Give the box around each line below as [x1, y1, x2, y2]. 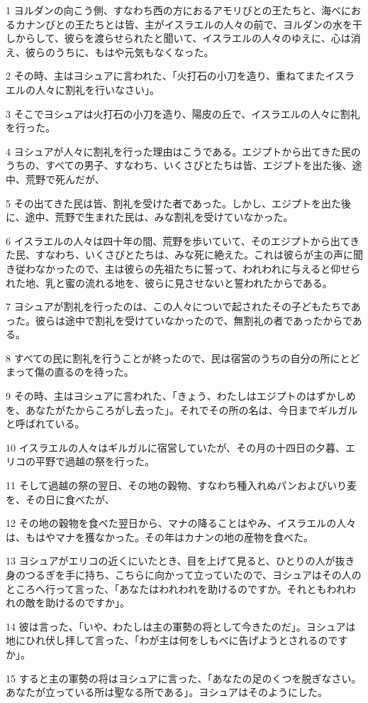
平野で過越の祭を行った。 [35, 454, 155, 469]
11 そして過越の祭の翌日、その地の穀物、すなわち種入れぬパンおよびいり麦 [6, 478, 357, 493]
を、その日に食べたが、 [6, 491, 115, 506]
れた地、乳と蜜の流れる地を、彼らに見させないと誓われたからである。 [6, 275, 333, 290]
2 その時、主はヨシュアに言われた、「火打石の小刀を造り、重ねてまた [6, 68, 325, 83]
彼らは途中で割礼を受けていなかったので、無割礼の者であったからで [35, 312, 352, 327]
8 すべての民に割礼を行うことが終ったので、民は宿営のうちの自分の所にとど [6, 350, 360, 365]
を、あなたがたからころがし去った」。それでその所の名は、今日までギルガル [6, 402, 358, 417]
